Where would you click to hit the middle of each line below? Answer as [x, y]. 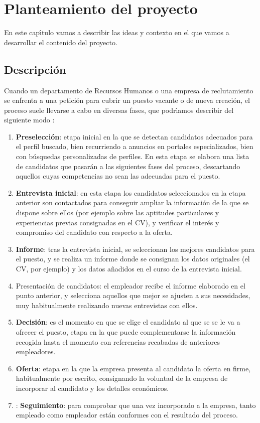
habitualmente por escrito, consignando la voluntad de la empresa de [122, 378]
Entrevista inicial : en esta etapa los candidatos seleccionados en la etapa [131, 192]
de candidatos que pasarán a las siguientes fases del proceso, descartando [128, 166]
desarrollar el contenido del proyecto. [61, 42]
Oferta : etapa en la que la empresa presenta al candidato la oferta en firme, [133, 368]
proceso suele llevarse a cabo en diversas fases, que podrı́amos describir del [119, 110]
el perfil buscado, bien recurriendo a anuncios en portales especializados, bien [135, 146]
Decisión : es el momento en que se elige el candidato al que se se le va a [128, 322]
